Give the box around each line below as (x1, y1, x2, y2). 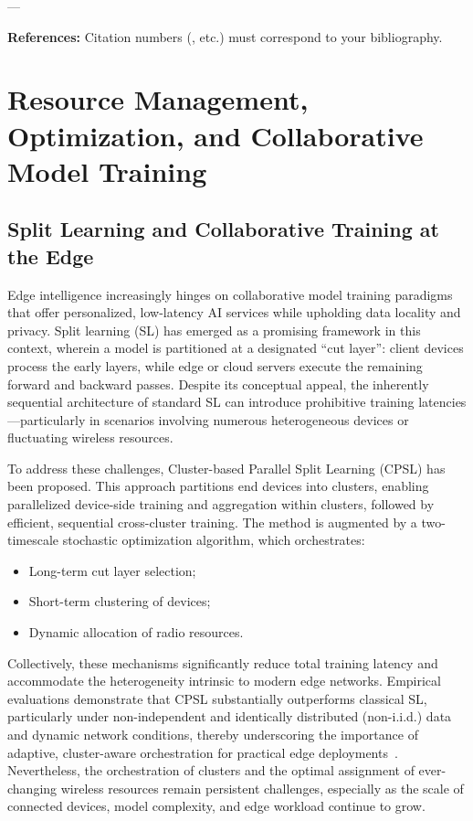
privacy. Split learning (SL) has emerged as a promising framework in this (7, 320, 421, 339)
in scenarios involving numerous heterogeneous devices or (89, 410, 409, 429)
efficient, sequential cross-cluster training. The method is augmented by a (7, 512, 417, 531)
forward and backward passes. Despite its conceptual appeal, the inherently (7, 374, 429, 393)
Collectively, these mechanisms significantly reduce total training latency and (7, 653, 438, 672)
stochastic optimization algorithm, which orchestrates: (62, 530, 365, 549)
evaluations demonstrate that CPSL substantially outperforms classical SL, (7, 688, 427, 708)
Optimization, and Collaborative (7, 116, 424, 154)
